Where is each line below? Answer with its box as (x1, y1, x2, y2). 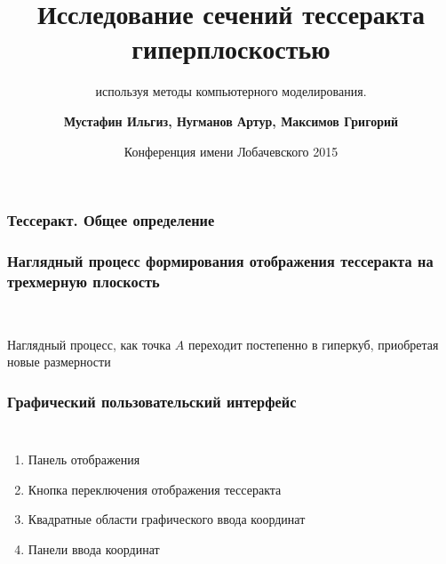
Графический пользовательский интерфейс (7, 390, 297, 412)
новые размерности (7, 352, 111, 371)
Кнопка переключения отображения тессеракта (28, 479, 282, 498)
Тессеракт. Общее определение (7, 209, 215, 231)
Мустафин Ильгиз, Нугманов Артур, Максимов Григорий (63, 111, 399, 130)
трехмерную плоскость (7, 270, 160, 292)
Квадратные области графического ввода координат (28, 510, 306, 528)
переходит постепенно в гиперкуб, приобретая (188, 334, 439, 353)
